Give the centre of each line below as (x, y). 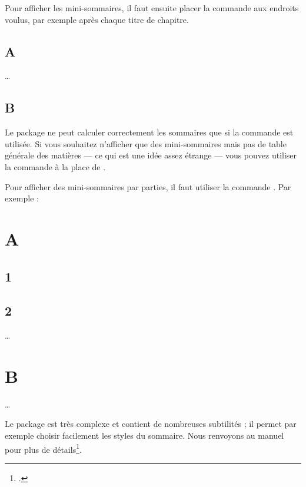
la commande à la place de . (55, 166)
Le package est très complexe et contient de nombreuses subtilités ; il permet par (151, 424)
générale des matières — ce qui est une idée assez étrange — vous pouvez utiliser (151, 155)
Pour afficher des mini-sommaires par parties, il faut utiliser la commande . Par (148, 186)
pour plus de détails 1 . (43, 448)
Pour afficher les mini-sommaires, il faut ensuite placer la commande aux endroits (152, 8)
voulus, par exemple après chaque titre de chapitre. (97, 19)
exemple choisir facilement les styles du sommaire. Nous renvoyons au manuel (144, 435)
